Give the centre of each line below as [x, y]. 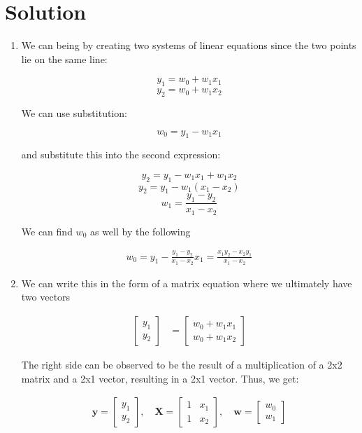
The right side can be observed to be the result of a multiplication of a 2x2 [182, 365]
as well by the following [140, 231]
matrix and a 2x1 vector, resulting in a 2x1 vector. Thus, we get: [160, 378]
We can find [47, 231]
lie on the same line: [64, 59]
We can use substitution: [74, 112]
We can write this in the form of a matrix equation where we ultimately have [187, 283]
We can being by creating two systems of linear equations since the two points [189, 45]
